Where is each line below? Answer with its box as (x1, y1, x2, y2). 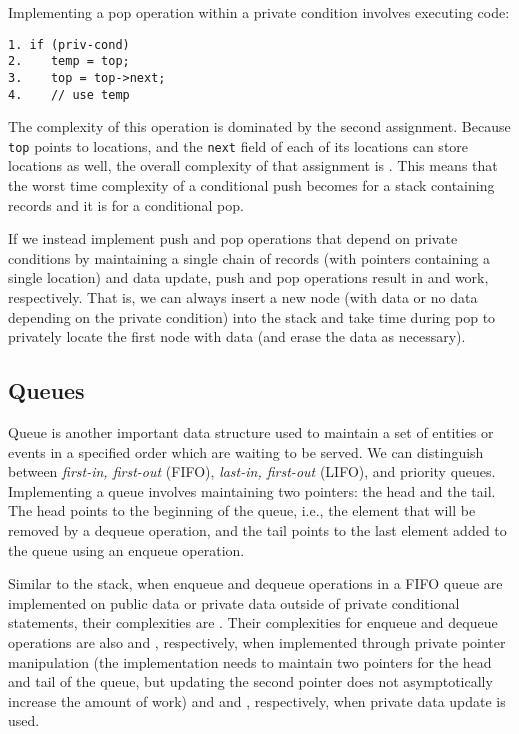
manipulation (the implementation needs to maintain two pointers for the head (8, 651, 492, 672)
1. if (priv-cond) (8, 37, 130, 52)
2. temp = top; (8, 54, 130, 69)
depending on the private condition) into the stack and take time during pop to (8, 306, 496, 327)
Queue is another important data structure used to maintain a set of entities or (8, 422, 494, 443)
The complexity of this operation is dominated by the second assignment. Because (8, 116, 511, 137)
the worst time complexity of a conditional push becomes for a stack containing (8, 175, 495, 196)
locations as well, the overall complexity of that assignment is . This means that (8, 155, 498, 176)
